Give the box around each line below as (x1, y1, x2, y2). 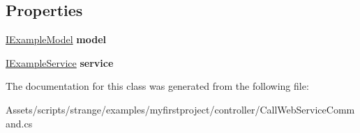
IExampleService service (6, 55, 114, 70)
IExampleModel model (6, 32, 107, 47)
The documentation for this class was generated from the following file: (6, 79, 309, 93)
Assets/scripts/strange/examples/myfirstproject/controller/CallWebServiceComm (6, 102, 355, 116)
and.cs (6, 116, 33, 130)
